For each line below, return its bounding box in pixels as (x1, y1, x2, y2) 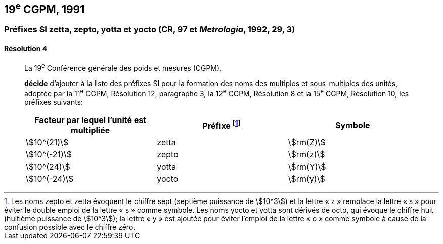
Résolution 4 (4, 44, 48, 53)
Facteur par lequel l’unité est (34, 114, 147, 125)
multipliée (71, 125, 110, 135)
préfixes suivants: (24, 97, 83, 106)
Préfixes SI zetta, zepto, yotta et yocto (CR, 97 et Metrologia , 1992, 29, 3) (4, 24, 295, 35)
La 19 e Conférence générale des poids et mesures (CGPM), (24, 62, 222, 72)
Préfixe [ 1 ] (202, 119, 241, 131)
